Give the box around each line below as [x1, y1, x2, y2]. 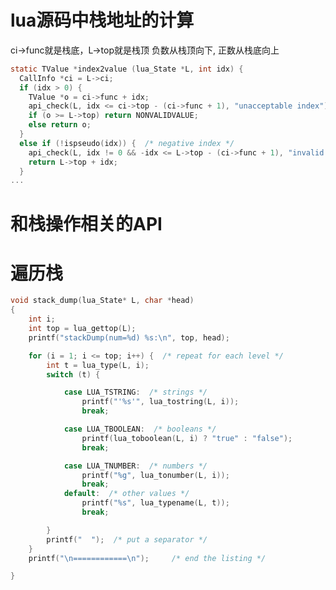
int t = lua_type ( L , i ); [46, 360, 150, 370]
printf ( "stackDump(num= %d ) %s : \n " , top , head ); [28, 332, 230, 343]
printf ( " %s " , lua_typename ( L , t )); [81, 498, 230, 508]
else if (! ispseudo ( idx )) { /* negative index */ [19, 138, 235, 148]
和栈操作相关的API [10, 212, 163, 235]
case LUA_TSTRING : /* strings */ [63, 387, 208, 398]
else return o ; [28, 120, 92, 130]
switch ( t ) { [46, 369, 101, 380]
